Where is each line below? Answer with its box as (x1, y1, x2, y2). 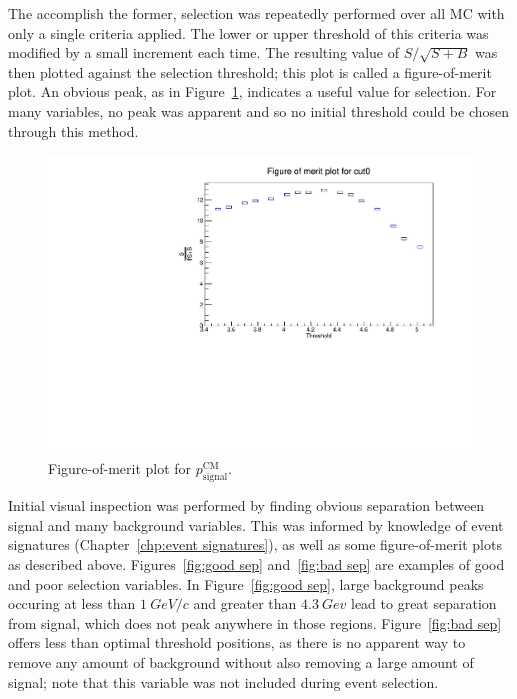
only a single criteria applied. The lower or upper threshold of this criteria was (8, 22, 489, 43)
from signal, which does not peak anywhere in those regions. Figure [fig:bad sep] (8, 612, 502, 633)
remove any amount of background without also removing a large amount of (8, 651, 474, 672)
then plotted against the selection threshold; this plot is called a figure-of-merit (8, 61, 492, 82)
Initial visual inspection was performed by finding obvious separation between (8, 495, 485, 516)
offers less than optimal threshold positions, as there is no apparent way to (8, 632, 466, 653)
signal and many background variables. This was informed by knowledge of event (8, 514, 504, 535)
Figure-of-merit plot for (48, 458, 192, 479)
